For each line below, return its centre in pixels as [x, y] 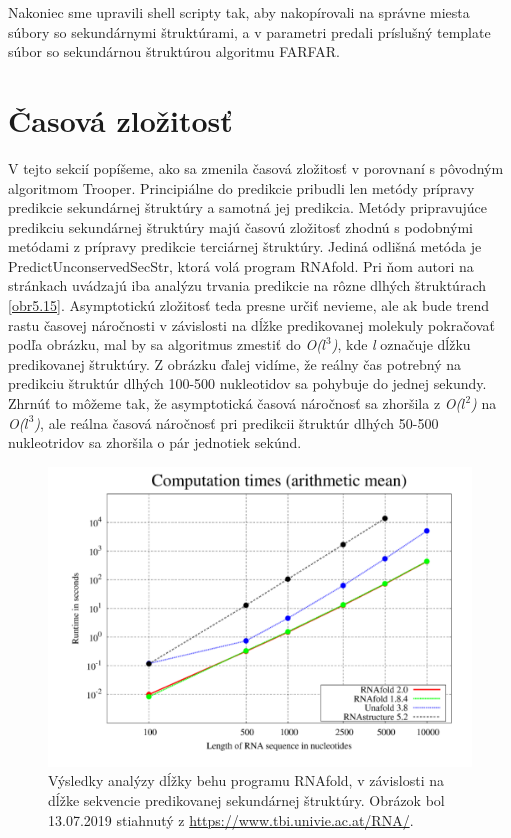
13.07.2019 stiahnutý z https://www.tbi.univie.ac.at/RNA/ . [231, 819]
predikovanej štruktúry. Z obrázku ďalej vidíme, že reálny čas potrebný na [235, 363]
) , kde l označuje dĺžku [401, 344]
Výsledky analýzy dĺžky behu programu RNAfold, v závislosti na [246, 780]
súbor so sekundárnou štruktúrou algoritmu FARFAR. [174, 51]
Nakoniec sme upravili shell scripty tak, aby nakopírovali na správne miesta [239, 12]
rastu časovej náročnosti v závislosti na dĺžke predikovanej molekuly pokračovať [252, 324]
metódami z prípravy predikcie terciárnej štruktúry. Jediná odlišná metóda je [245, 246]
